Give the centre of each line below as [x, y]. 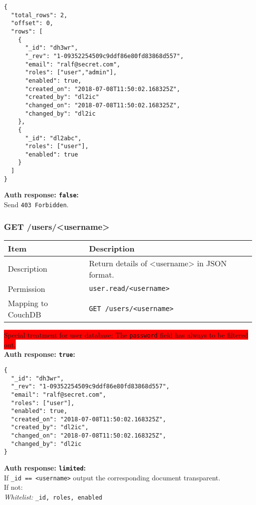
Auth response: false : [41, 195]
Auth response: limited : [45, 468]
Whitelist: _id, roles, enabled [53, 497]
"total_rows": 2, [39, 15]
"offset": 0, [32, 23]
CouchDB [25, 314]
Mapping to [28, 303]
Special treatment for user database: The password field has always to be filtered [126, 334]
